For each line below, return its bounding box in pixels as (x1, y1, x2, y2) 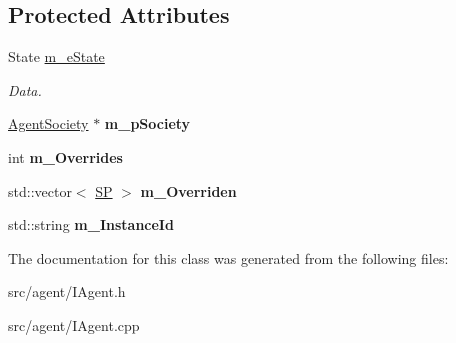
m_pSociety (104, 113, 191, 134)
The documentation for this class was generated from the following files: (8, 247, 449, 268)
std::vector (8, 180, 72, 201)
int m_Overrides (8, 146, 123, 167)
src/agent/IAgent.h (8, 281, 126, 302)
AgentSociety (8, 113, 89, 134)
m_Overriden (140, 180, 237, 201)
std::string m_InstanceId (8, 214, 174, 235)
